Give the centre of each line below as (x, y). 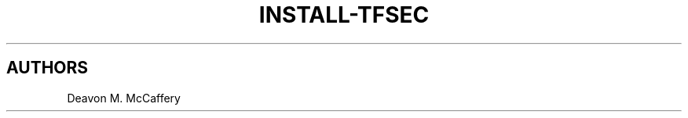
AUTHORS (48, 68)
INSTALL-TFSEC (344, 15)
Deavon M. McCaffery (124, 98)
